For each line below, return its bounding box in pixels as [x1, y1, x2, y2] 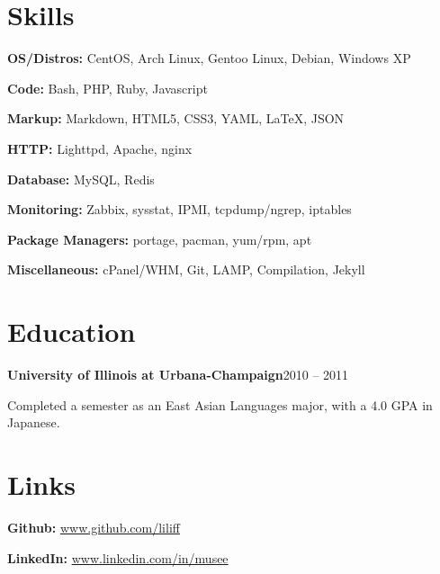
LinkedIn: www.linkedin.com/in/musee [7, 548, 229, 567]
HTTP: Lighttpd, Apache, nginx [7, 139, 193, 157]
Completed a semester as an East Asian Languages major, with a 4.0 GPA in [7, 395, 433, 414]
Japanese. [7, 413, 60, 432]
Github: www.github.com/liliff [7, 517, 180, 536]
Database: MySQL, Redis [7, 169, 155, 188]
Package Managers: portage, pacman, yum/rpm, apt [7, 229, 312, 248]
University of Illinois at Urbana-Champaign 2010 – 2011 [7, 365, 349, 383]
